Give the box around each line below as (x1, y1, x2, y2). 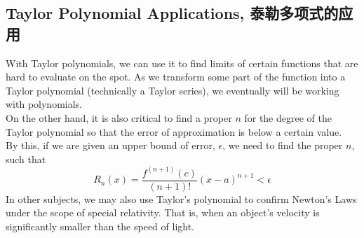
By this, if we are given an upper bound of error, (6, 138, 215, 153)
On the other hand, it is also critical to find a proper (6, 110, 232, 125)
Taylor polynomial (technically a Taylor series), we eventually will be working (6, 83, 339, 97)
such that (6, 151, 46, 166)
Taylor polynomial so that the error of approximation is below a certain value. (6, 124, 342, 139)
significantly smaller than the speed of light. (6, 219, 195, 234)
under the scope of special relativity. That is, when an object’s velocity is (6, 205, 320, 220)
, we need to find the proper (222, 138, 343, 153)
